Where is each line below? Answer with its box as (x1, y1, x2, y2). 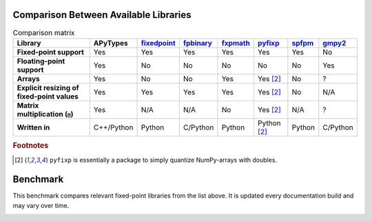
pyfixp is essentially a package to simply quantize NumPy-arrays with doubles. (49, 156, 278, 164)
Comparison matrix (12, 28, 75, 37)
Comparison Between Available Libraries (12, 9, 192, 21)
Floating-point (17, 56, 65, 65)
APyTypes (93, 38, 128, 48)
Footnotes (12, 141, 49, 151)
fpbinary (183, 38, 213, 48)
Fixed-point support (17, 47, 84, 56)
